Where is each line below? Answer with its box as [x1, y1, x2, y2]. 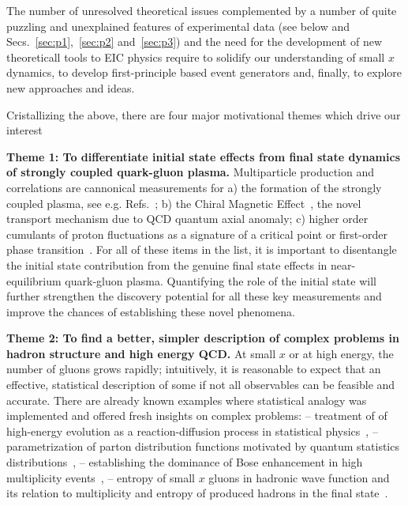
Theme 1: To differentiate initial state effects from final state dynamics [6, 148, 401, 164]
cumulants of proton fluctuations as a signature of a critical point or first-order [6, 225, 387, 242]
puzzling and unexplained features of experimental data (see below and [6, 17, 350, 34]
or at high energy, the [289, 345, 394, 361]
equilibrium [6, 272, 62, 289]
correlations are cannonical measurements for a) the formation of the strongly [6, 179, 382, 195]
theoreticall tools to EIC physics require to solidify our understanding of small [6, 48, 385, 65]
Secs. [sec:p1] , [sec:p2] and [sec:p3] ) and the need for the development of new [6, 33, 383, 50]
